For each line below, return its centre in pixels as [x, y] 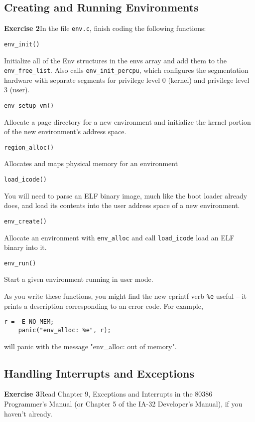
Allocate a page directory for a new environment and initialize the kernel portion [127, 121]
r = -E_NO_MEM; [29, 322]
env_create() [25, 221]
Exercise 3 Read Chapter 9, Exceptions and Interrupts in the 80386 [108, 394]
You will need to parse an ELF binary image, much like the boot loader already [126, 195]
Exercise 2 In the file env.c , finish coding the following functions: [105, 28]
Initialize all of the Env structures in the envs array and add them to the [116, 60]
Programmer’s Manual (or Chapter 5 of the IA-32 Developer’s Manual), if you [123, 404]
